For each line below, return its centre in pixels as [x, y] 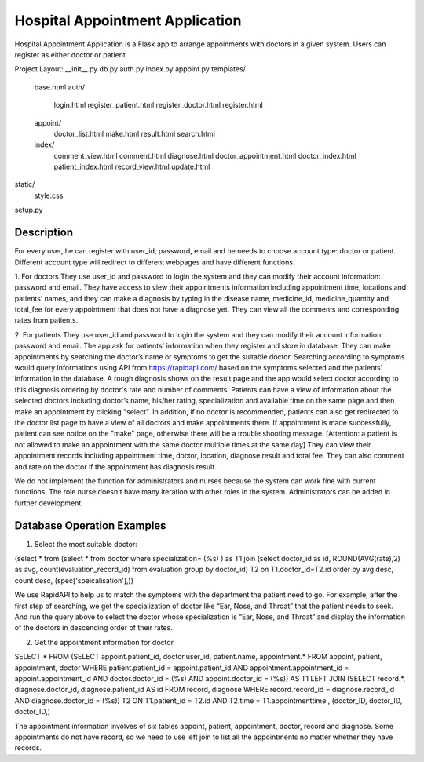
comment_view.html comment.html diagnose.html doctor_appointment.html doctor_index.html [205, 155]
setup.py [29, 210]
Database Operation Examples [90, 525]
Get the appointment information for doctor [104, 642]
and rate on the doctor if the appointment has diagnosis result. [115, 466]
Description [44, 233]
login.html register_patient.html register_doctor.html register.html [158, 105]
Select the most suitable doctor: [86, 544]
